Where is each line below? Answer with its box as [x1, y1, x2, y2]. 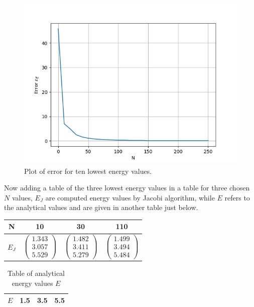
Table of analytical [8, 267, 65, 278]
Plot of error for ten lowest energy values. [24, 165, 152, 176]
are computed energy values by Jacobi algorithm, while [45, 192, 215, 202]
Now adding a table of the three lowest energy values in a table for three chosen [4, 182, 250, 193]
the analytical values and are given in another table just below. [4, 202, 198, 213]
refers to [224, 192, 250, 202]
